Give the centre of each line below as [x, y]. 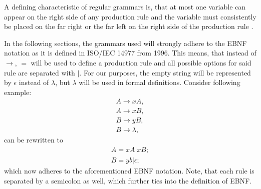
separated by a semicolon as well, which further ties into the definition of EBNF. [128, 180]
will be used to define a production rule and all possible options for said [141, 62]
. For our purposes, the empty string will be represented [165, 72]
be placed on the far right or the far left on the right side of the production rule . [129, 26]
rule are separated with [40, 72]
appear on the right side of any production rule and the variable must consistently [130, 16]
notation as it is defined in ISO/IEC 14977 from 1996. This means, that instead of [130, 53]
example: [18, 92]
